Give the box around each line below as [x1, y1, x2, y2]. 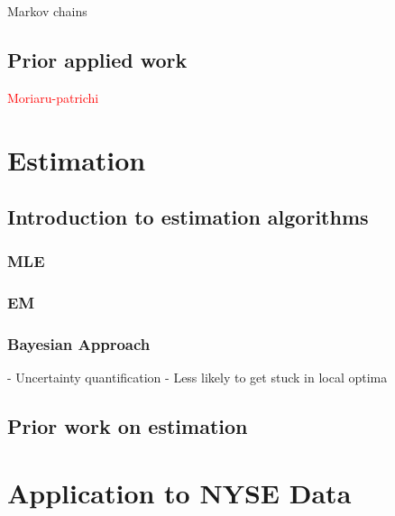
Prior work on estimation [7, 412, 248, 440]
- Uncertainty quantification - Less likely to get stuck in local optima [7, 368, 388, 387]
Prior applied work [7, 45, 188, 73]
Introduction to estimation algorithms [7, 203, 369, 231]
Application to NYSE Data [7, 475, 352, 511]
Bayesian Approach [7, 333, 151, 355]
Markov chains [7, 2, 87, 20]
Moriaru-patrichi [7, 88, 99, 106]
